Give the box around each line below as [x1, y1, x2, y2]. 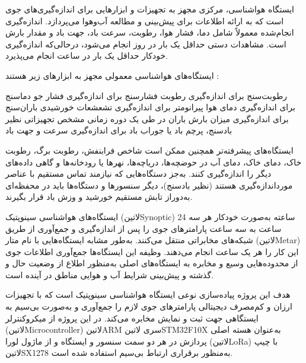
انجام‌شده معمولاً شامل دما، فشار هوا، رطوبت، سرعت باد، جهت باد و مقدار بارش [5, 26, 294, 39]
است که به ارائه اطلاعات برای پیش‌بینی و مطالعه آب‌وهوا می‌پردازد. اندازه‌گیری [5, 14, 284, 27]
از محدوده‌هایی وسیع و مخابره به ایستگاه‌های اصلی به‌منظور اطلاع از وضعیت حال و [5, 257, 298, 269]
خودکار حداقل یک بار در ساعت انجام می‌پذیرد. [5, 49, 168, 62]
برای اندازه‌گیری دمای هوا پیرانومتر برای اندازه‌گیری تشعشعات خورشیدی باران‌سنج [5, 101, 295, 113]
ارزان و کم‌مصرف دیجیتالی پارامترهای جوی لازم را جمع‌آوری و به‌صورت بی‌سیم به [5, 300, 292, 313]
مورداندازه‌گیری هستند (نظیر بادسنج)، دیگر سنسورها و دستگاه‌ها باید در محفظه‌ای [5, 179, 293, 191]
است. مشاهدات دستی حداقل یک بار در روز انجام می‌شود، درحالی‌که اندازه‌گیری [5, 37, 286, 50]
